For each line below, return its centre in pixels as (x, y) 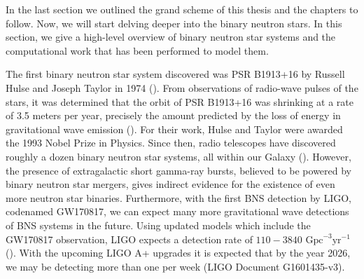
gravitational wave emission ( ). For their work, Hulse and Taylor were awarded (174, 129)
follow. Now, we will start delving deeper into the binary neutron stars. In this (174, 23)
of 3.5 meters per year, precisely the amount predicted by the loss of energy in (173, 115)
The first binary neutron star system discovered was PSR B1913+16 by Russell (175, 74)
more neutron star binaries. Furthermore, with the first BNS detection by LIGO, (178, 197)
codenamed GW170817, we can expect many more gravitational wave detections (177, 211)
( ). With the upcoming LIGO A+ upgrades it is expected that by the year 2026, (178, 253)
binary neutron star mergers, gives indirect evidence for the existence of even (170, 184)
